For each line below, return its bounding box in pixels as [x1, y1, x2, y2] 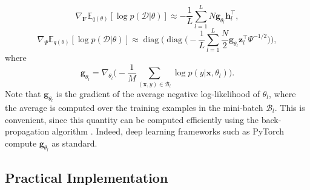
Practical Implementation [5, 168, 168, 187]
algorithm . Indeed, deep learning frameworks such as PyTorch [51, 125, 285, 138]
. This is [274, 101, 305, 113]
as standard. [51, 136, 97, 149]
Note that [5, 87, 41, 100]
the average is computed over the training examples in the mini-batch [5, 101, 263, 113]
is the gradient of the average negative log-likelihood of [56, 87, 260, 100]
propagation [5, 125, 50, 138]
